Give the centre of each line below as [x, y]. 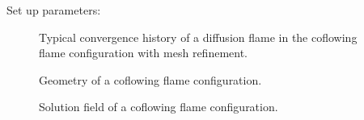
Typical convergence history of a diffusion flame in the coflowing [198, 37]
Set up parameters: [54, 10]
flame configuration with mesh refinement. [143, 53]
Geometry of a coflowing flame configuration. [150, 79]
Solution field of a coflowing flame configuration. [159, 107]
